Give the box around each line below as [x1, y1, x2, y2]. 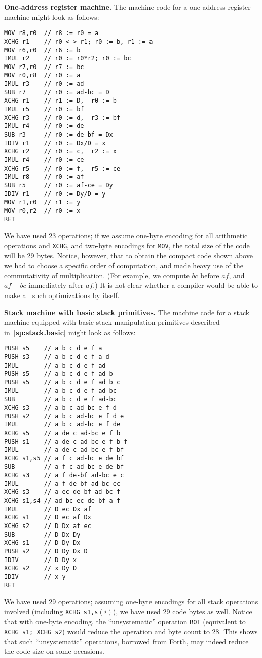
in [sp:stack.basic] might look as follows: [4, 326, 136, 337]
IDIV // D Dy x [4, 556, 77, 564]
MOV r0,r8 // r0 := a [4, 72, 81, 79]
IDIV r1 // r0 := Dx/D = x [4, 139, 106, 147]
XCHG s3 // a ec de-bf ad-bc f [4, 488, 121, 496]
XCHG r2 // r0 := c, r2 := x [4, 148, 117, 155]
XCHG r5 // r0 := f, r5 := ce [4, 164, 121, 172]
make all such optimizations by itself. [4, 289, 120, 300]
